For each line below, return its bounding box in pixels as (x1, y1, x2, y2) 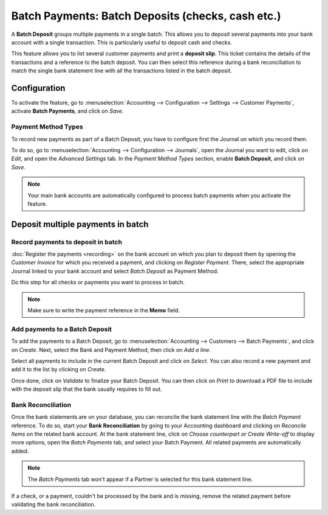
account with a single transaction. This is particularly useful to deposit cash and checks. (11, 38, 232, 46)
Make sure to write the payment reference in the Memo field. (27, 307, 180, 314)
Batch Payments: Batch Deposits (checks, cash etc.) (11, 9, 282, 23)
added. (11, 447, 29, 455)
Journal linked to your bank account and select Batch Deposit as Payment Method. (11, 267, 219, 275)
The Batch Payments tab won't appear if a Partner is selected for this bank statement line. (27, 475, 253, 483)
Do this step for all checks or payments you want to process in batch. (11, 279, 185, 286)
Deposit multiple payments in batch (11, 219, 149, 229)
